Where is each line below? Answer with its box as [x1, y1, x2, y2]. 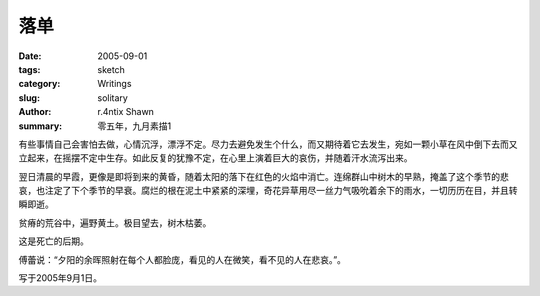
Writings [97, 78, 132, 90]
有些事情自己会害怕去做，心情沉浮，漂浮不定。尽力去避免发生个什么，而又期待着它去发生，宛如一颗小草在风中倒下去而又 [18, 138, 518, 150]
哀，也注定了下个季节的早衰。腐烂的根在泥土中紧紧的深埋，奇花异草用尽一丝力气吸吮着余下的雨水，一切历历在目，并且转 [18, 185, 518, 197]
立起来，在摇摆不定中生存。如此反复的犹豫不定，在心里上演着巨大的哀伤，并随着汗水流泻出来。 [18, 152, 413, 164]
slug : [18, 91, 40, 104]
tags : [18, 63, 41, 75]
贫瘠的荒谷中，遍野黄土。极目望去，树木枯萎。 [18, 216, 212, 229]
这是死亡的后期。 [18, 235, 89, 247]
